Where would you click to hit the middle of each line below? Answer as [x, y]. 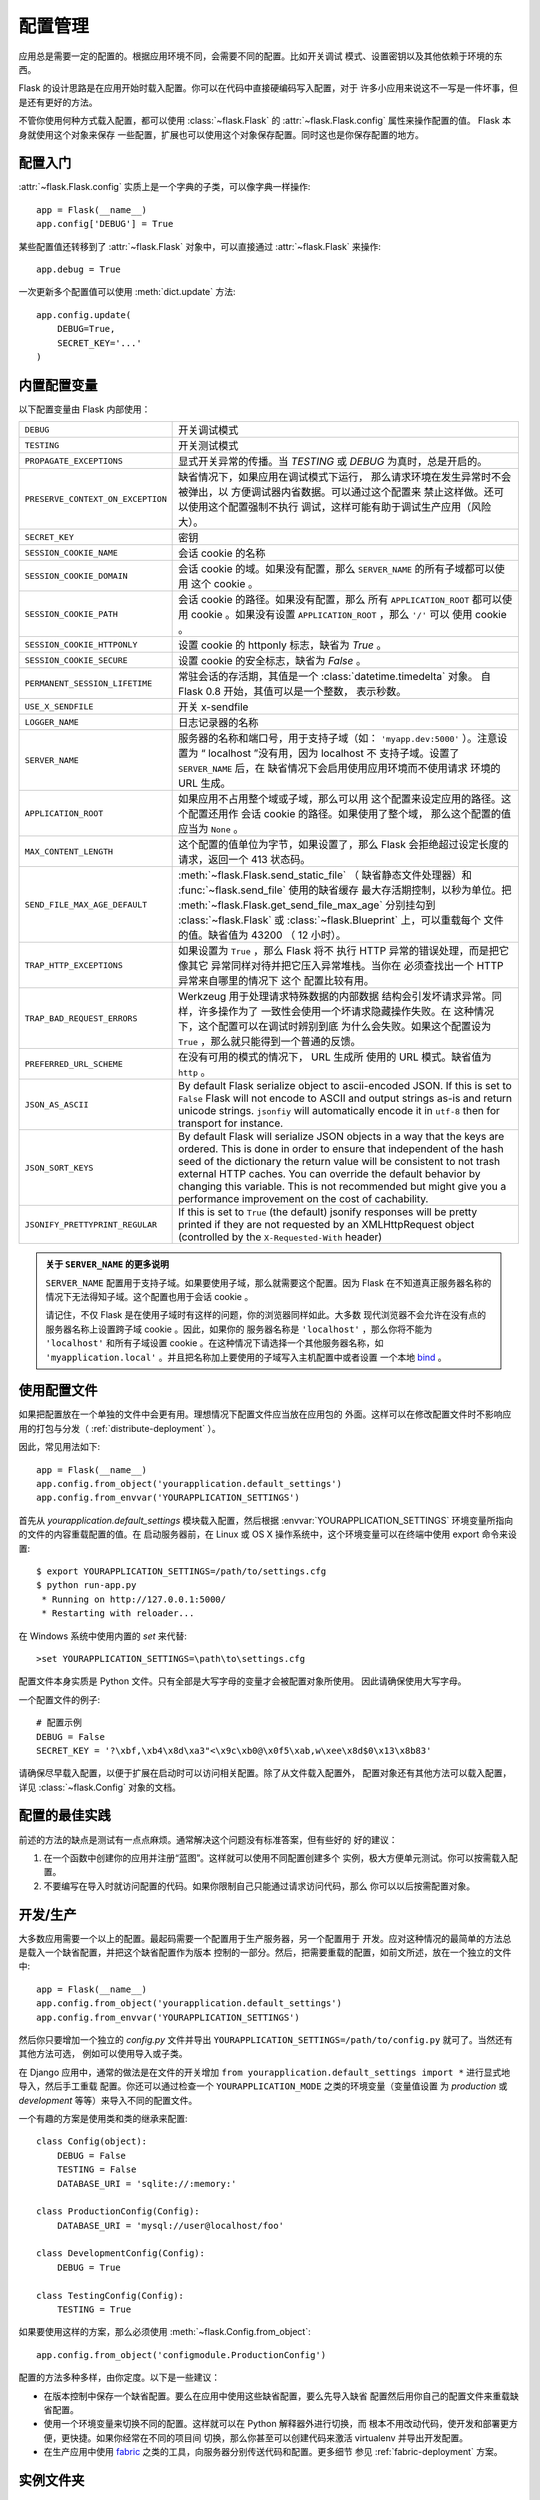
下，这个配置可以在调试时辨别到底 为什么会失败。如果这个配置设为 [335, 1027]
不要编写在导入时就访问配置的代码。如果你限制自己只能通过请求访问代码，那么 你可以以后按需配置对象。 [259, 1886]
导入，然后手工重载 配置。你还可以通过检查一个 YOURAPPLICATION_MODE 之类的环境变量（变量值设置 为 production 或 [263, 2086]
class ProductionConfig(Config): [118, 2211]
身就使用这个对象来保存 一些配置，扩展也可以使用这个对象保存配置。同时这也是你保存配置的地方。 [221, 134]
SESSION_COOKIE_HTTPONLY [81, 644]
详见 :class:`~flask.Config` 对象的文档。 [100, 1787]
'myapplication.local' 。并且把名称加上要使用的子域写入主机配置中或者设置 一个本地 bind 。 [246, 1357]
